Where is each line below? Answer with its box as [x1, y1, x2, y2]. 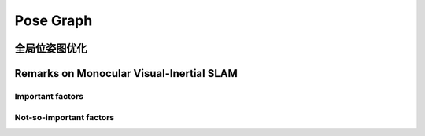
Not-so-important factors [14, 112, 115, 123]
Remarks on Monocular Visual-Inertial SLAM [14, 67, 238, 80]
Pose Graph [14, 12, 93, 29]
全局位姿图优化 [14, 42, 87, 55]
